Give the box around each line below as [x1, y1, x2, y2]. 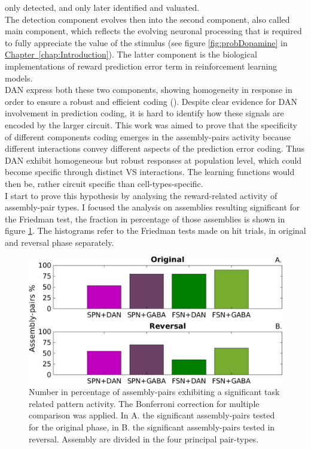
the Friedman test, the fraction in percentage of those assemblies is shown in [5, 212, 285, 225]
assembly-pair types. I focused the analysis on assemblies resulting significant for [5, 201, 300, 213]
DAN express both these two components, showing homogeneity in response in [5, 83, 292, 96]
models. [5, 71, 33, 84]
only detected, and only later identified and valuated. [5, 1, 200, 13]
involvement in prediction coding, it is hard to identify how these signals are [5, 107, 284, 119]
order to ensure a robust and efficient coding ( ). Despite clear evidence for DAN [5, 95, 297, 107]
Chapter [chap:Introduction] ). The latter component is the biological [5, 48, 257, 61]
